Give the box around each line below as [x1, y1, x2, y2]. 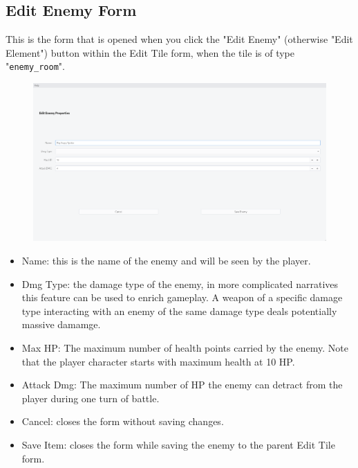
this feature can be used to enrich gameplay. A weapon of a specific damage [21, 290, 343, 305]
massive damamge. [21, 317, 101, 332]
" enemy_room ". [6, 59, 65, 73]
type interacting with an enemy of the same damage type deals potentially [21, 303, 337, 318]
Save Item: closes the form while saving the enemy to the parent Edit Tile [21, 437, 335, 451]
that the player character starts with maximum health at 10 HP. [21, 354, 295, 368]
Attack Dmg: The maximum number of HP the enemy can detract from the [21, 377, 343, 392]
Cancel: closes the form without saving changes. [21, 414, 224, 429]
